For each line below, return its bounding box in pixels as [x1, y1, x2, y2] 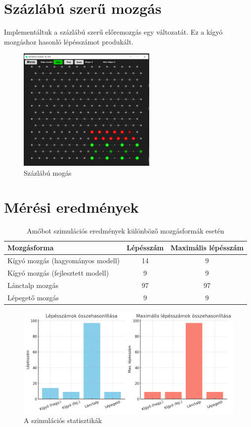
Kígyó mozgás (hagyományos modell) [7, 255, 120, 266]
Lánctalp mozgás [7, 280, 58, 290]
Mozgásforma [7, 242, 54, 253]
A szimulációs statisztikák [24, 415, 102, 425]
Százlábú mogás [24, 167, 72, 178]
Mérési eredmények [4, 196, 139, 217]
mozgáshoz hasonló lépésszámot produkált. [4, 36, 134, 47]
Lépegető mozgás [7, 292, 59, 302]
